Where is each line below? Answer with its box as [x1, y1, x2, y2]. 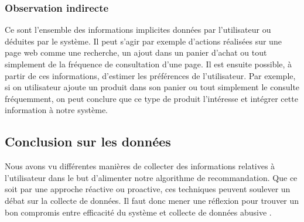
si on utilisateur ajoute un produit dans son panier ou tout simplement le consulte [5, 81, 300, 93]
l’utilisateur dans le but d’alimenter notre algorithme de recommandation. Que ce [5, 171, 298, 183]
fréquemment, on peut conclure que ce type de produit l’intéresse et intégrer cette [5, 92, 298, 104]
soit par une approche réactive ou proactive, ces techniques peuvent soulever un [5, 183, 291, 195]
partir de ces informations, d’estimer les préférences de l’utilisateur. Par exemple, [5, 69, 296, 81]
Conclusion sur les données [5, 132, 171, 151]
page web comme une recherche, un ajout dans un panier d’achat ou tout [5, 46, 267, 59]
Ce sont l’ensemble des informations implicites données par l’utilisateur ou [5, 23, 271, 36]
